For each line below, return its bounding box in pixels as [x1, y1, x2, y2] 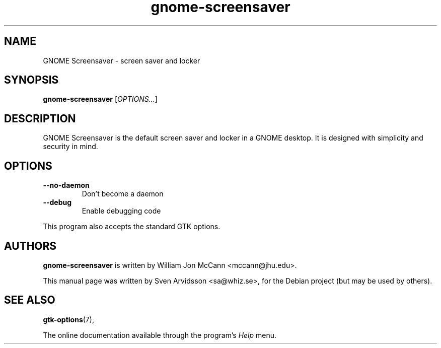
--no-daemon [43, 181, 90, 190]
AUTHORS [4, 239, 57, 252]
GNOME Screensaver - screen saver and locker [43, 56, 200, 65]
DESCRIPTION [4, 112, 76, 125]
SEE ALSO [4, 294, 55, 307]
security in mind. [43, 142, 98, 151]
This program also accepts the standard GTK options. [43, 222, 220, 231]
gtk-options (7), [43, 315, 94, 324]
